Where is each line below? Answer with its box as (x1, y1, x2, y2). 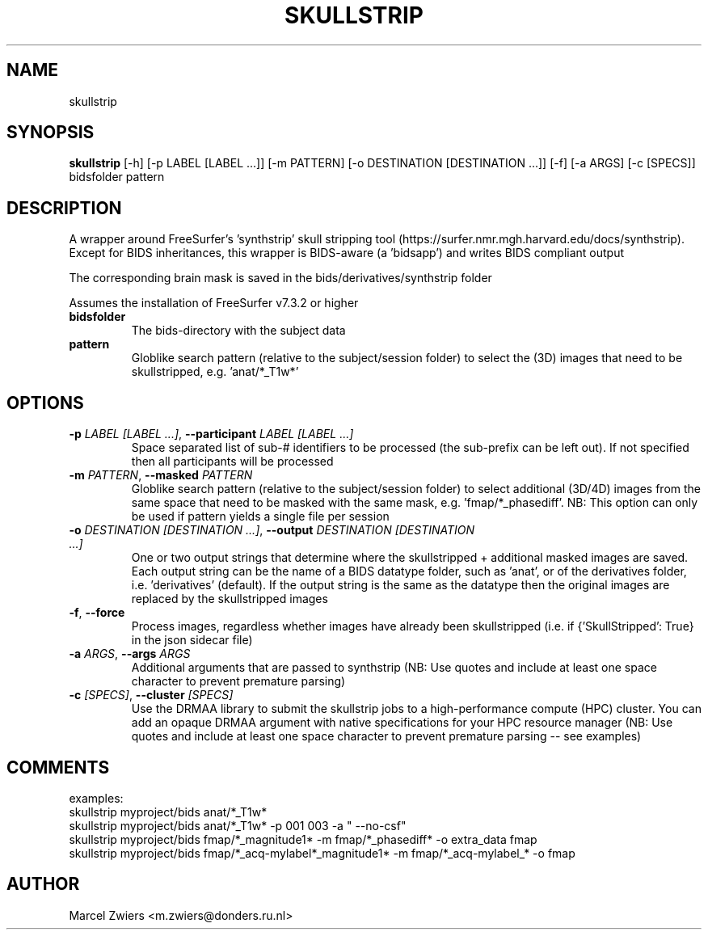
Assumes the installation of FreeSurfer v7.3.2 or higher (69, 296, 359, 310)
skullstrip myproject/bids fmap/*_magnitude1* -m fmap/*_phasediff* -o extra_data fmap (69, 832, 537, 846)
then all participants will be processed (131, 454, 334, 469)
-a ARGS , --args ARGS (69, 647, 191, 661)
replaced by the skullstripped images (131, 592, 328, 606)
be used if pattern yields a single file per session (131, 509, 390, 524)
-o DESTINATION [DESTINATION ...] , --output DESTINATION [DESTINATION (69, 523, 475, 538)
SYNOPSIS (6, 122, 95, 143)
